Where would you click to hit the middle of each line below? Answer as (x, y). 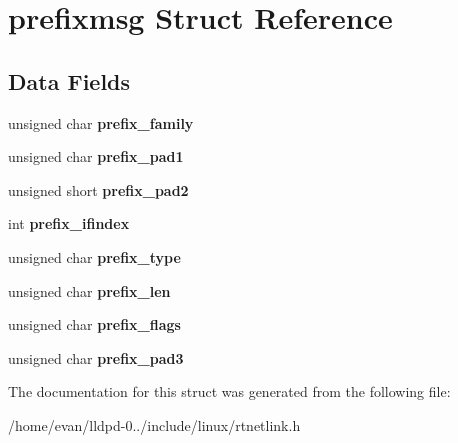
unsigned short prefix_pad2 (98, 189)
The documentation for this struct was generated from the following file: (229, 391)
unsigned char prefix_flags (94, 324)
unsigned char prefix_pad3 (96, 357)
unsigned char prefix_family (101, 122)
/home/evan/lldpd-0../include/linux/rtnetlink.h (154, 424)
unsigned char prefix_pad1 (96, 156)
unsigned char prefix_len (89, 290)
